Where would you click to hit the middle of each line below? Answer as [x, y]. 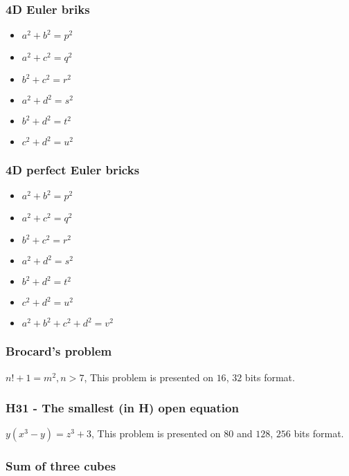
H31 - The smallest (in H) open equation [122, 408]
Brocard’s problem [59, 351]
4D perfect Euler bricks [73, 170]
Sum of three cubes [61, 466]
